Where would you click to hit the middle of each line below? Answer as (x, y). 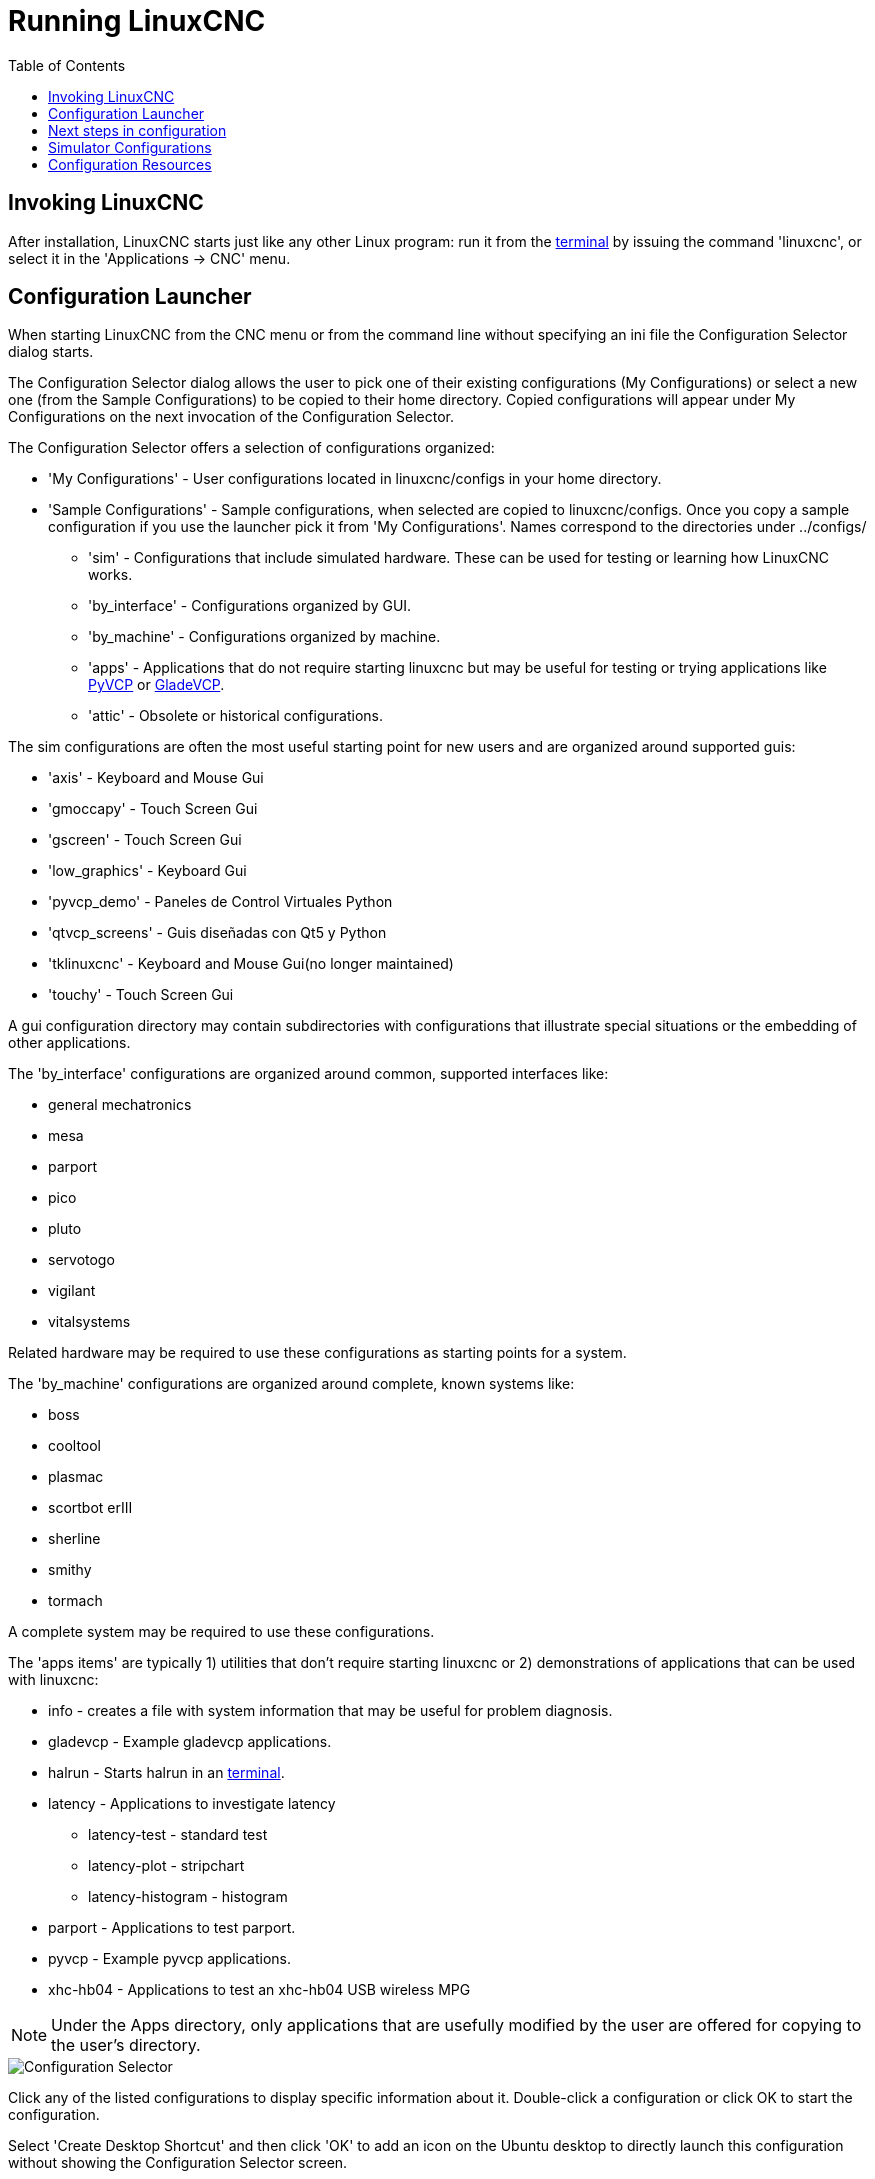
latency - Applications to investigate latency (192, 1804)
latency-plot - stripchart (166, 1866)
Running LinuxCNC (137, 21)
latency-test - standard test (178, 1835)
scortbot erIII (90, 1508)
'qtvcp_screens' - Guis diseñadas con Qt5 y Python (217, 933)
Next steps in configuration (137, 130)
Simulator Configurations (130, 147)
